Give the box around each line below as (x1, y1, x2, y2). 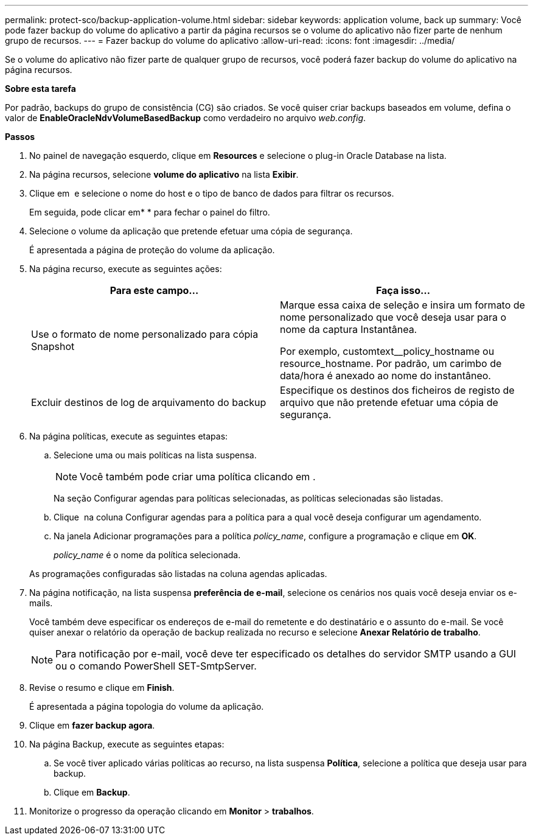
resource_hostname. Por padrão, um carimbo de (280, 357, 502, 369)
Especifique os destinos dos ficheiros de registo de (280, 384, 515, 396)
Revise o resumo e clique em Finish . (29, 682, 175, 693)
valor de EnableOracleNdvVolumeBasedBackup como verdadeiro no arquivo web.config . (5, 113, 366, 123)
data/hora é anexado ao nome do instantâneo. (280, 369, 491, 382)
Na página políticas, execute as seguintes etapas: (29, 431, 228, 441)
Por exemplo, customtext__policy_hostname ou (280, 345, 495, 357)
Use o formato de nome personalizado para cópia (31, 328, 259, 340)
